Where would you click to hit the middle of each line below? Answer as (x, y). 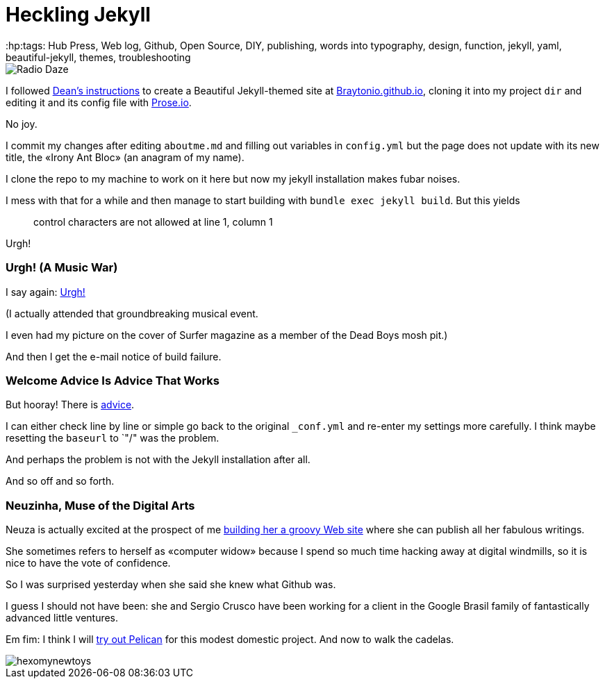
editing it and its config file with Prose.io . (99, 102)
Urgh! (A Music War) (62, 268)
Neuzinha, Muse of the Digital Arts (100, 505)
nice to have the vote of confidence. (88, 563)
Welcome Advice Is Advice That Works (113, 380)
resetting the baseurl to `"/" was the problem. (113, 438)
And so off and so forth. (60, 481)
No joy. (22, 124)
